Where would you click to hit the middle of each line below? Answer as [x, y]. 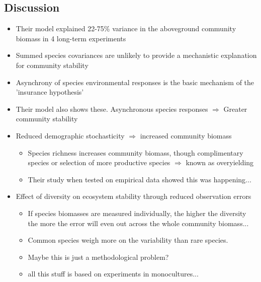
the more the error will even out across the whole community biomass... [138, 223]
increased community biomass [186, 135]
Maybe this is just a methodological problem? [98, 257]
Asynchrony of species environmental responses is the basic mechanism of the [135, 82]
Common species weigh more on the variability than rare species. [128, 240]
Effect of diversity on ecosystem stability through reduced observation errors [134, 196]
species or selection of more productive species [99, 162]
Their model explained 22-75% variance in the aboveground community [126, 28]
